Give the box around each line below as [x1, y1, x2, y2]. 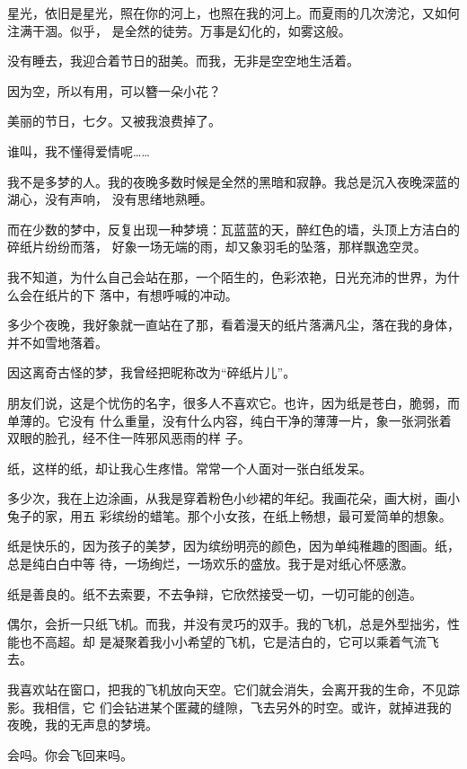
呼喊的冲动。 [162, 285, 238, 304]
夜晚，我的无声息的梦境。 [7, 715, 158, 734]
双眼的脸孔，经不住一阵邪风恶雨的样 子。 [7, 429, 251, 447]
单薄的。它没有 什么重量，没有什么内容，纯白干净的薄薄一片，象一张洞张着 [7, 411, 452, 429]
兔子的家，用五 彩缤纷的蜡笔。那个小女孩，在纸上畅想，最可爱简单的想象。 [7, 506, 452, 525]
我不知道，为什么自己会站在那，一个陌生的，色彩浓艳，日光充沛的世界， [7, 267, 435, 286]
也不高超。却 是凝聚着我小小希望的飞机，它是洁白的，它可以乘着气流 [19, 632, 427, 650]
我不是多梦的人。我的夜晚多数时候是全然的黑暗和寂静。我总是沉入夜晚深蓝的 [7, 172, 460, 190]
